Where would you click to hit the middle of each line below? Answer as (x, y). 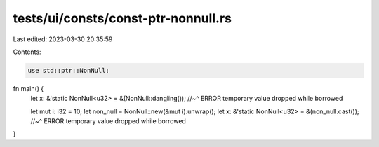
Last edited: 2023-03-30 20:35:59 (63, 39)
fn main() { (28, 88)
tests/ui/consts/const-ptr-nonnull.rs (122, 18)
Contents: (27, 52)
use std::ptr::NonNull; (69, 70)
